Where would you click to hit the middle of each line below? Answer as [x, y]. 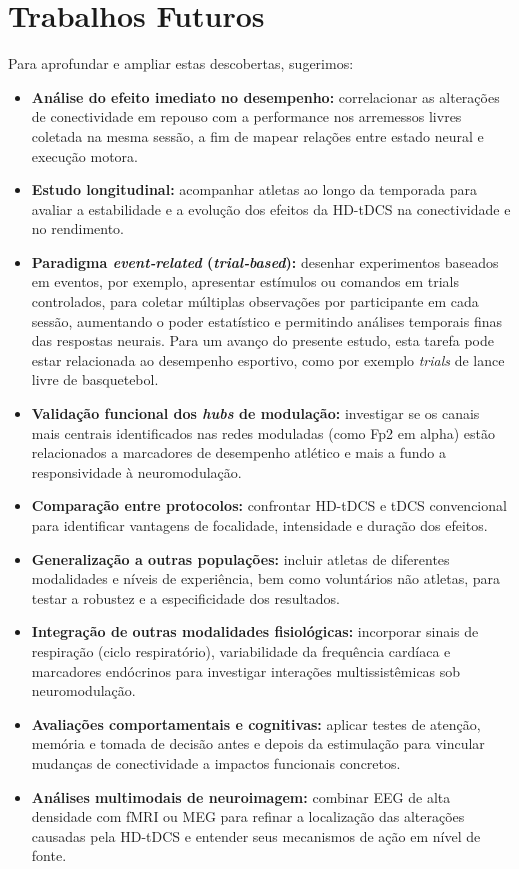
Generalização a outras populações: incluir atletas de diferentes [240, 558]
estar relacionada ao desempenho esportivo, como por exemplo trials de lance [268, 359]
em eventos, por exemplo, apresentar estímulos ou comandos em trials [245, 281]
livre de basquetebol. [95, 379]
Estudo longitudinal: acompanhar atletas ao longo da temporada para [254, 189]
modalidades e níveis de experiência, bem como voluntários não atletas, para [266, 578]
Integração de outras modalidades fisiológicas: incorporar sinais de [255, 631]
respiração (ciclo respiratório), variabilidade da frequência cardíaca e [241, 650]
